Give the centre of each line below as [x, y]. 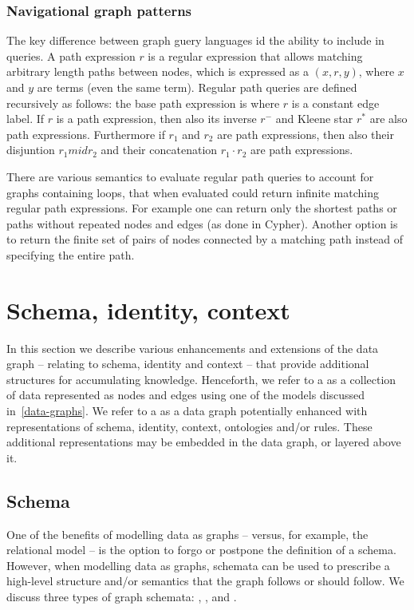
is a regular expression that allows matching [255, 55]
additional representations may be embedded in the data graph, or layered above [204, 442]
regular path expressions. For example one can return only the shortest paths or [202, 208]
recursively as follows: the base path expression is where [143, 103]
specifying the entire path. [71, 254]
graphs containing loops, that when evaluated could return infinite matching [193, 192]
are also [388, 119]
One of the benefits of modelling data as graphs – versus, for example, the [187, 534]
